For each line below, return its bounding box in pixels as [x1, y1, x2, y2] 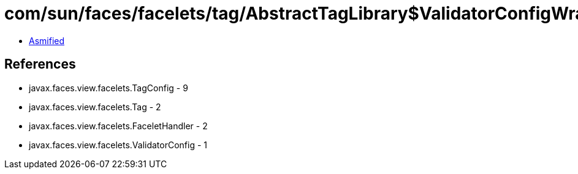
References [4, 56, 76, 72]
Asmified [29, 35, 65, 46]
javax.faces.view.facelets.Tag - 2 [29, 101, 161, 112]
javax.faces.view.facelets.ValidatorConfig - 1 [29, 139, 208, 150]
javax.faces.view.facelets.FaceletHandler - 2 [29, 120, 208, 131]
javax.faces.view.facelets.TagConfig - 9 [29, 82, 188, 93]
